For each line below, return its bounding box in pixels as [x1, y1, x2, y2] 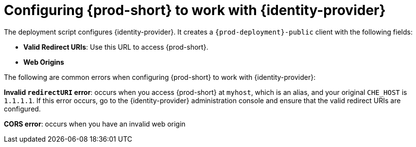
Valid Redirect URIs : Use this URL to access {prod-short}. [23, 42, 208, 51]
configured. [4, 104, 41, 113]
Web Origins [23, 57, 64, 66]
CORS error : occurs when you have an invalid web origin [4, 119, 186, 128]
